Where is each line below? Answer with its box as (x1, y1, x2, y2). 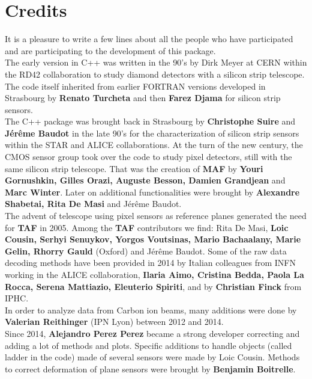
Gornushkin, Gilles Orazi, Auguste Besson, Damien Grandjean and (5, 174, 286, 186)
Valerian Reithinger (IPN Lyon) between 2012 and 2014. (5, 315, 224, 328)
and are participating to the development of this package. (5, 44, 216, 57)
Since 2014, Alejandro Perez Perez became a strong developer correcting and (5, 327, 300, 339)
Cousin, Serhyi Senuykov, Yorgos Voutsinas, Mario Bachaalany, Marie (5, 233, 301, 245)
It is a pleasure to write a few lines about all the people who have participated (5, 32, 293, 45)
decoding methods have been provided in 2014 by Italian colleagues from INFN (5, 256, 296, 269)
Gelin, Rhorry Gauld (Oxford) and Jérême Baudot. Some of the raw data (5, 244, 287, 257)
